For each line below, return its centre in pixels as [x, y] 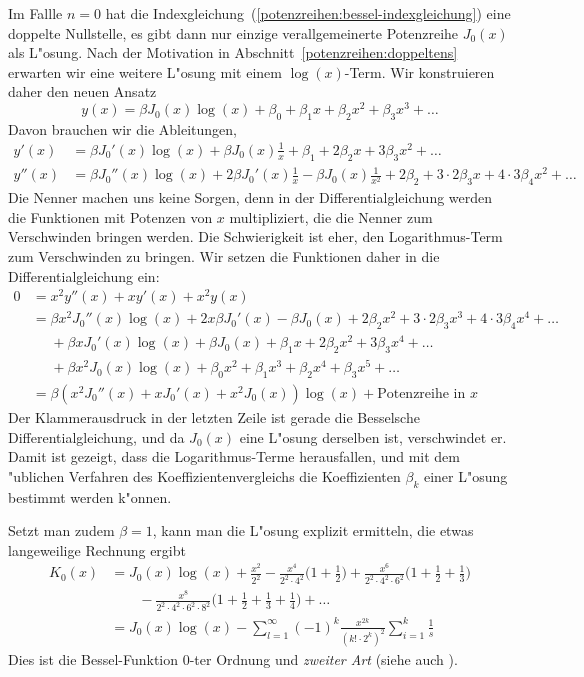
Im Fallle [35, 13]
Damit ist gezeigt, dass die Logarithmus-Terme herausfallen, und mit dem [234, 456]
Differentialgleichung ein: [84, 275]
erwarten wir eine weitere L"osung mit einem [145, 71]
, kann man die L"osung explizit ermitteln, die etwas [313, 530]
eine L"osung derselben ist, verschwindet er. [373, 436]
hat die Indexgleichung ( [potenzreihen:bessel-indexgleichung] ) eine [308, 13]
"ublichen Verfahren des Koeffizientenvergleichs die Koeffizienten [204, 475]
